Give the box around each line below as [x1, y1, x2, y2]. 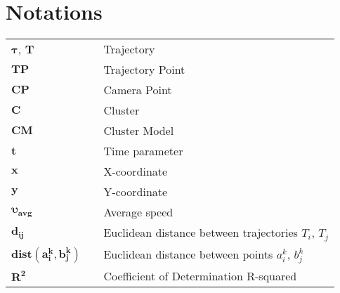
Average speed [103, 204, 174, 221]
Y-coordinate [103, 183, 168, 200]
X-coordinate [103, 163, 168, 180]
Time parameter [103, 143, 183, 159]
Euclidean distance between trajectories [103, 224, 298, 241]
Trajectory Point [103, 61, 185, 78]
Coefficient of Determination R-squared [103, 268, 297, 284]
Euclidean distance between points [103, 246, 273, 263]
